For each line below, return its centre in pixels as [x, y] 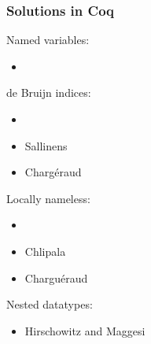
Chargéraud [53, 172]
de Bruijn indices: [49, 92]
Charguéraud [56, 277]
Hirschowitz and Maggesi [85, 330]
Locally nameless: [48, 198]
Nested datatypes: [50, 304]
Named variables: [48, 40]
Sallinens [46, 145]
